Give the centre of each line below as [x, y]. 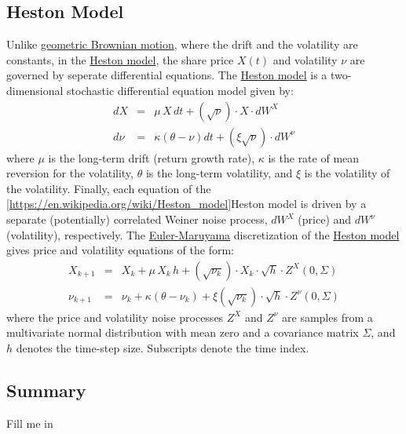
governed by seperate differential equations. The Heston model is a [167, 75]
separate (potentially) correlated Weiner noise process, [137, 219]
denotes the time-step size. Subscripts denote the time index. [163, 348]
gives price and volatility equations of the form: [120, 250]
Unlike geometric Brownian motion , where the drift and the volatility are [182, 44]
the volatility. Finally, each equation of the [109, 188]
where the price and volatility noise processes [115, 317]
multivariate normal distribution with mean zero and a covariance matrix [183, 332]
